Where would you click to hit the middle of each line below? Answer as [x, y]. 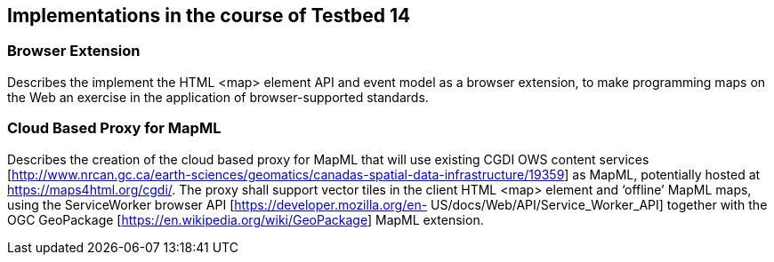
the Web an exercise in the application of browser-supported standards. [218, 97]
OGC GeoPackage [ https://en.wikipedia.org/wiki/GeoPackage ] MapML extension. [246, 219]
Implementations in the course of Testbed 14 [209, 16]
